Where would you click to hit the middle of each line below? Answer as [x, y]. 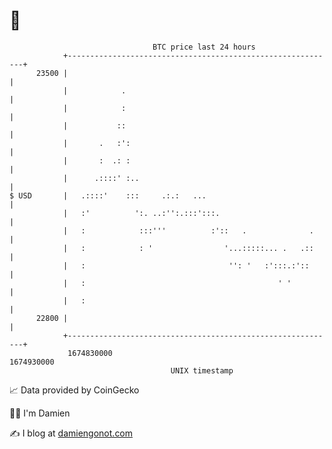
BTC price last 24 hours [204, 47]
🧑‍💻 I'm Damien [40, 413]
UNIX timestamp [202, 370]
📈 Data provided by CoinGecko [74, 390]
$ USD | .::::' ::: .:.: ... [108, 195]
